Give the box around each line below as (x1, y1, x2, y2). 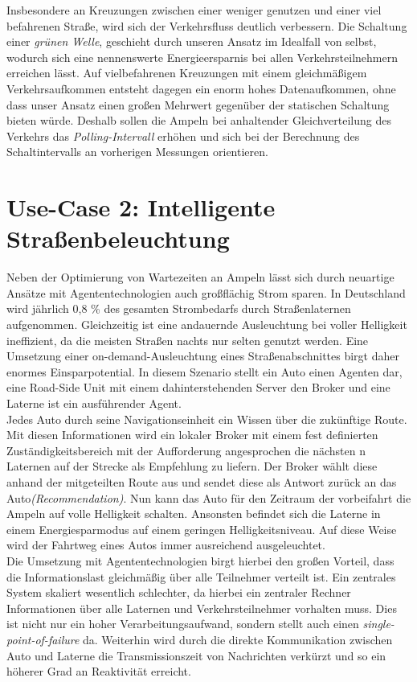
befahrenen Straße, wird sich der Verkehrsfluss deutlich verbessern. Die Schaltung (6, 17, 407, 34)
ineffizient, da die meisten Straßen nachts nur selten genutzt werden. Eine (6, 331, 369, 348)
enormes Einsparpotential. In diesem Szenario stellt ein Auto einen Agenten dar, (6, 363, 403, 380)
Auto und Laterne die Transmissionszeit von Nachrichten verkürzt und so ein (6, 647, 386, 664)
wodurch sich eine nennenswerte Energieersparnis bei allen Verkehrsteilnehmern (6, 48, 399, 65)
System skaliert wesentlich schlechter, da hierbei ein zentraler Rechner (6, 584, 351, 601)
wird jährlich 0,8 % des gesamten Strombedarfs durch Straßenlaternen (6, 300, 351, 317)
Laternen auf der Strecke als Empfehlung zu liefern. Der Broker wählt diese (6, 458, 378, 475)
